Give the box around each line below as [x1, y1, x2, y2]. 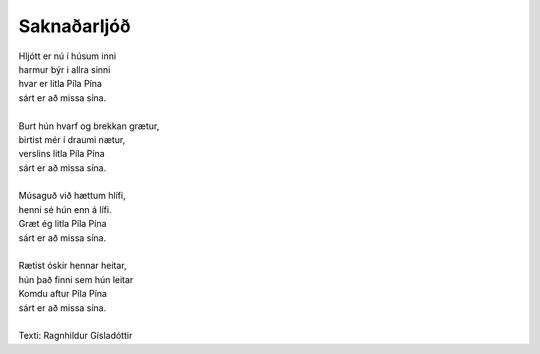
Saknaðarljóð [18, 15, 131, 37]
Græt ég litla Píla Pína [18, 218, 107, 230]
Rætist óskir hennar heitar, [18, 260, 127, 272]
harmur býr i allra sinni [18, 63, 111, 75]
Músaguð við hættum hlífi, [18, 190, 126, 202]
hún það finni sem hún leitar [18, 273, 134, 285]
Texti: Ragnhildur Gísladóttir [18, 330, 133, 342]
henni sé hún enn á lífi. [18, 203, 112, 215]
